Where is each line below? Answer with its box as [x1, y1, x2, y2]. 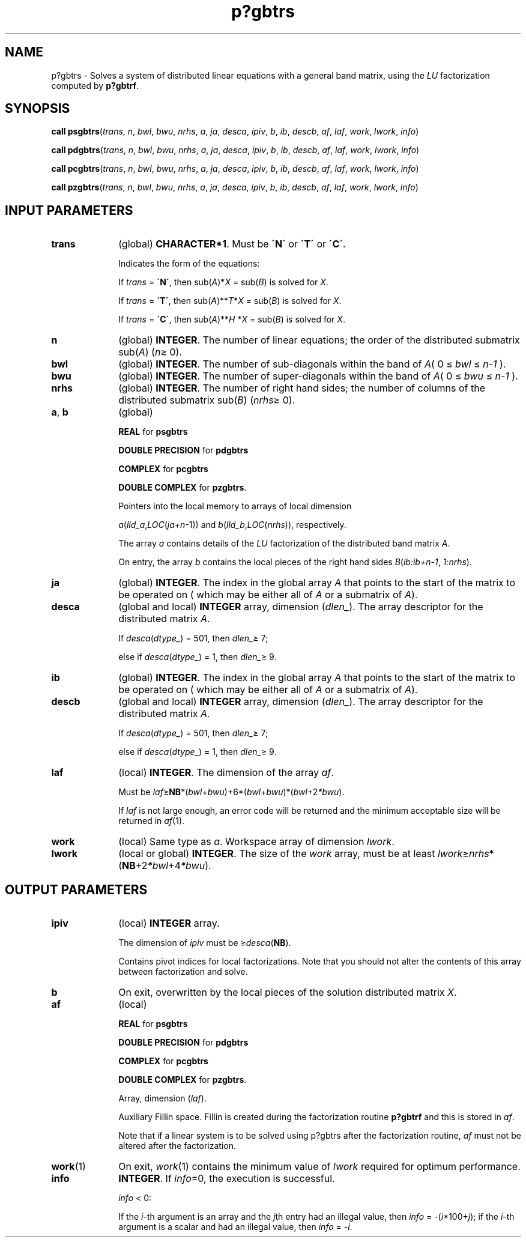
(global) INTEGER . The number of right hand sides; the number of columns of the [118, 382, 486, 395]
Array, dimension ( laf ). [118, 1093, 207, 1104]
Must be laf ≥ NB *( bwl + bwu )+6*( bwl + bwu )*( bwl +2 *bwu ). [118, 787, 345, 798]
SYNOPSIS [5, 101, 70, 117]
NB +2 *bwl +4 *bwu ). [122, 859, 211, 872]
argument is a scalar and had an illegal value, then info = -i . [118, 1222, 352, 1232]
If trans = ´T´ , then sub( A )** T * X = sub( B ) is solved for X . [118, 295, 342, 306]
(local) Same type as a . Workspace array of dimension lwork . [118, 835, 394, 848]
